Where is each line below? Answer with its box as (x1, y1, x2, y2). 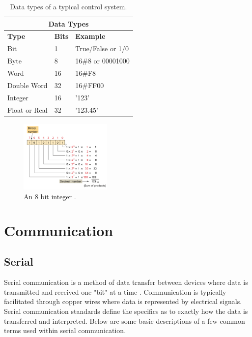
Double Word (7, 80, 48, 90)
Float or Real (7, 104, 48, 115)
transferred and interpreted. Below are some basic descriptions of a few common (4, 315, 245, 326)
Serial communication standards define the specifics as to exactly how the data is (4, 306, 248, 316)
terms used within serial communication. (4, 325, 126, 336)
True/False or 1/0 (75, 43, 129, 54)
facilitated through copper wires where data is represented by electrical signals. (4, 296, 242, 306)
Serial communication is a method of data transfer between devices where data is (4, 277, 248, 287)
